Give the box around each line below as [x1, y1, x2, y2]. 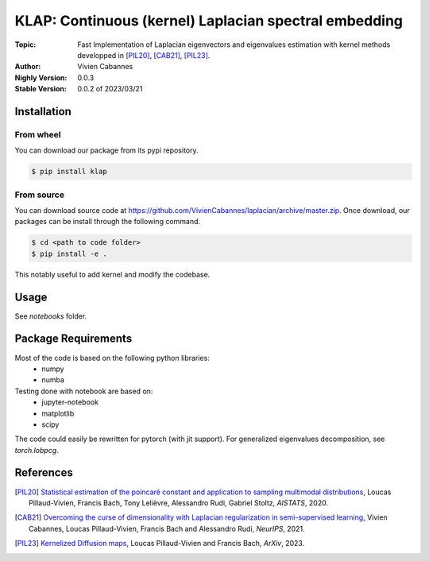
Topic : [14, 40, 37, 49]
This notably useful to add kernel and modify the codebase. [14, 269, 211, 279]
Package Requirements [14, 332, 133, 346]
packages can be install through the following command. [14, 217, 201, 226]
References [14, 466, 73, 480]
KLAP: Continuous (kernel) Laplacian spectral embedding [14, 12, 404, 29]
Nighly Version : [14, 72, 68, 83]
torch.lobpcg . [14, 445, 59, 455]
